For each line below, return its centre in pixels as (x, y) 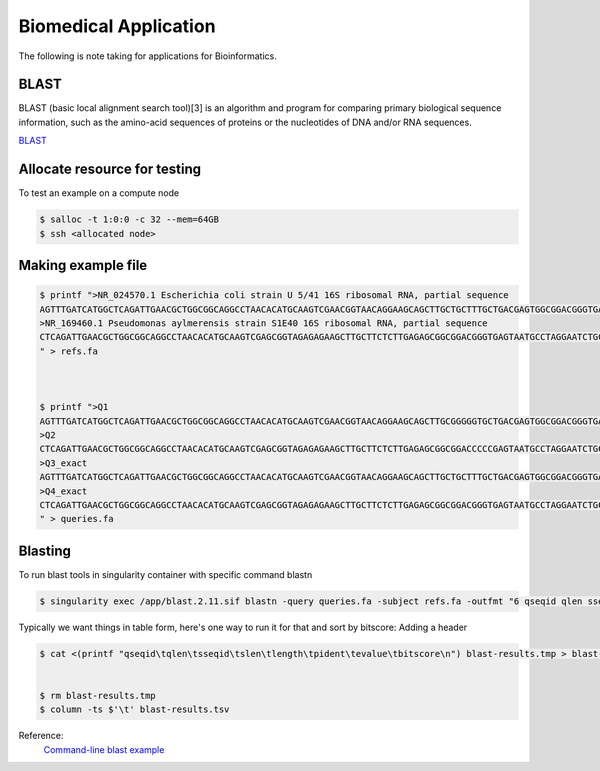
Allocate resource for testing (110, 169)
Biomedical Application (117, 26)
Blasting (45, 550)
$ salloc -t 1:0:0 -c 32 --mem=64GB (129, 219)
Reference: (41, 736)
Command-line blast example (104, 749)
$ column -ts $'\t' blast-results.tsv (134, 709)
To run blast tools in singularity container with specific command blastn (165, 574)
